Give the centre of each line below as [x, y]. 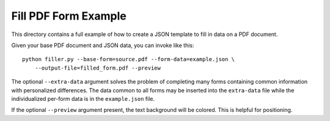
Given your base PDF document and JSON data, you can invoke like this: [103, 45]
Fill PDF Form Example [69, 16]
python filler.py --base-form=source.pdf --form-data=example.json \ [129, 59]
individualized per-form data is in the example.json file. [83, 98]
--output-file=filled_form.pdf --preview [98, 68]
